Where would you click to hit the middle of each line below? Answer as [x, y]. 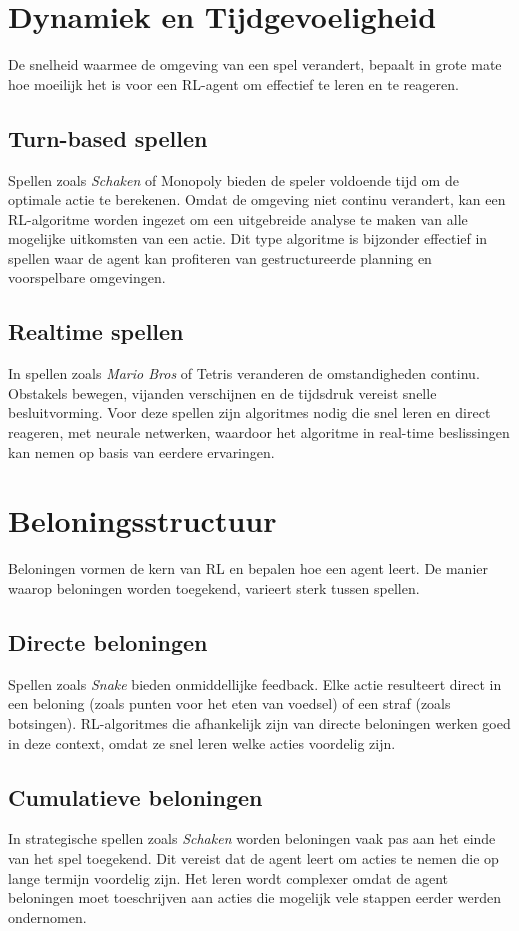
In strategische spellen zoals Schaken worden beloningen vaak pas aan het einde [252, 838]
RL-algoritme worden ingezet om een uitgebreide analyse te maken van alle [238, 218]
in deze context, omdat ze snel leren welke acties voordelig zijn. [202, 742]
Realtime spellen [96, 331]
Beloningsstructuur [142, 520]
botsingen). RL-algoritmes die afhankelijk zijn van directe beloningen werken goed [259, 722]
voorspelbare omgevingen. [87, 277]
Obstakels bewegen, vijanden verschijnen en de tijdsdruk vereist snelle [222, 392]
